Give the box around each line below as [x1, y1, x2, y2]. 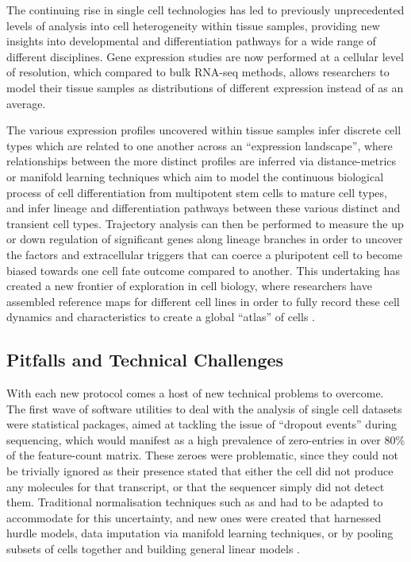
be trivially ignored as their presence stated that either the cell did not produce [6, 463, 394, 479]
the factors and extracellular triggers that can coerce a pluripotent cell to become [6, 246, 402, 262]
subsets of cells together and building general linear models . [6, 541, 300, 557]
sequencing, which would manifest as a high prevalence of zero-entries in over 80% [6, 431, 405, 448]
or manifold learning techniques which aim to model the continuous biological [6, 168, 384, 184]
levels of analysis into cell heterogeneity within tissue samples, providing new [6, 17, 380, 33]
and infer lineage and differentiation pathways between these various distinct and [6, 200, 401, 216]
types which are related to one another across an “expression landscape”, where [6, 137, 393, 153]
